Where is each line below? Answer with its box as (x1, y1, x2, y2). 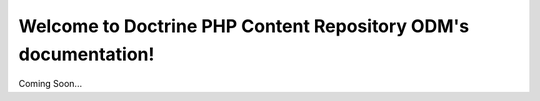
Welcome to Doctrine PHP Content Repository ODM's (18, 15, 470, 37)
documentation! (18, 43, 155, 65)
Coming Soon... (18, 78, 83, 90)
